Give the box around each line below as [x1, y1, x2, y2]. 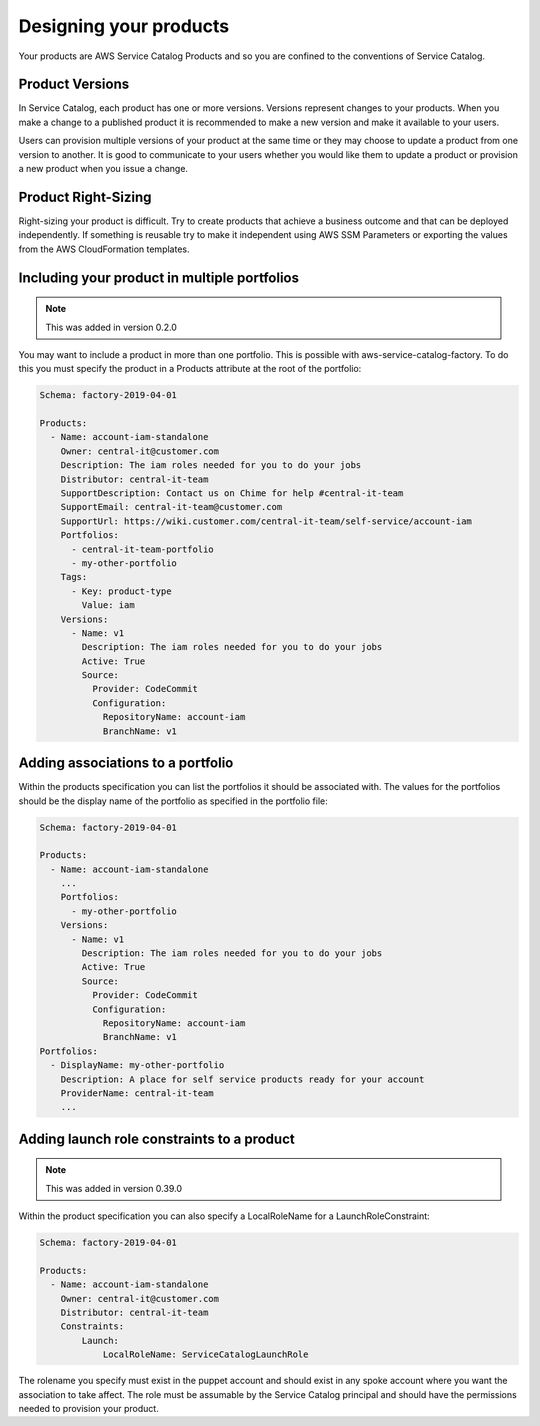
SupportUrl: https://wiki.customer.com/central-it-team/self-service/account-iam [60, 515, 472, 527]
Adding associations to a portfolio [18, 755, 234, 772]
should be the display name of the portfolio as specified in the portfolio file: [18, 795, 329, 807]
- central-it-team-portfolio [71, 543, 214, 555]
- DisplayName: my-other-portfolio [50, 1060, 225, 1071]
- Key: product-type [71, 585, 172, 597]
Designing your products [18, 15, 230, 37]
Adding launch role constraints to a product [18, 1130, 295, 1147]
